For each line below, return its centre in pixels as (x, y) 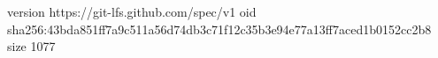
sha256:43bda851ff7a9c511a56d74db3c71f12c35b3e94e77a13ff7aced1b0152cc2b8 (219, 29)
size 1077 (31, 46)
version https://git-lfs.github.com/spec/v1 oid (132, 11)
